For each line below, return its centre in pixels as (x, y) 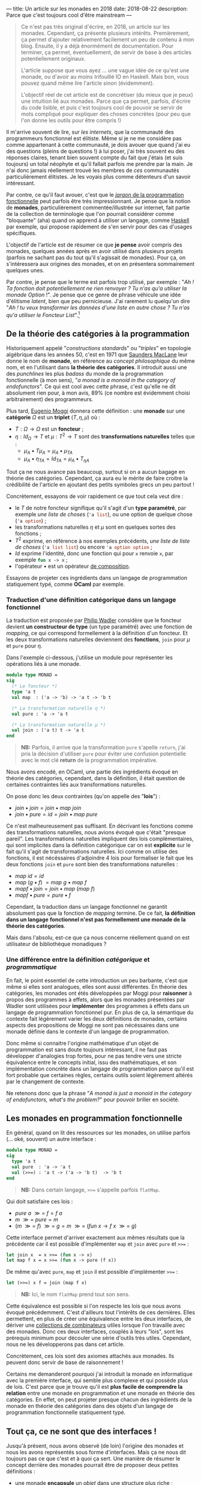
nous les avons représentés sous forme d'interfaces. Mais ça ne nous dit (96, 1453)
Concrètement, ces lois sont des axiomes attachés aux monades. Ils (90, 1356)
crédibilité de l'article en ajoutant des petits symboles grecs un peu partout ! (100, 484)
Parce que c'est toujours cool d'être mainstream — (69, 15)
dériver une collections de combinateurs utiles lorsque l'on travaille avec (96, 1325)
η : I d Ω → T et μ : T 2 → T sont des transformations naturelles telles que (105, 437)
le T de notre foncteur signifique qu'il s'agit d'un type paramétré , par (100, 508)
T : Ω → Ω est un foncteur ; (49, 429)
